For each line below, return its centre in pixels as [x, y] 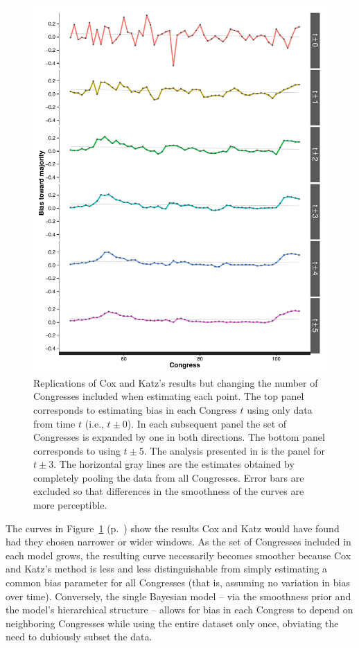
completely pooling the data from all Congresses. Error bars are [169, 477]
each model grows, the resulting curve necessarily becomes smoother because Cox [178, 555]
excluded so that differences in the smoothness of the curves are [169, 491]
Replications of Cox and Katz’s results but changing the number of [176, 382]
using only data [280, 409]
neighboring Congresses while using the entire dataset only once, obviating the [172, 623]
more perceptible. [70, 505]
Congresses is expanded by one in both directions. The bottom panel [179, 437]
